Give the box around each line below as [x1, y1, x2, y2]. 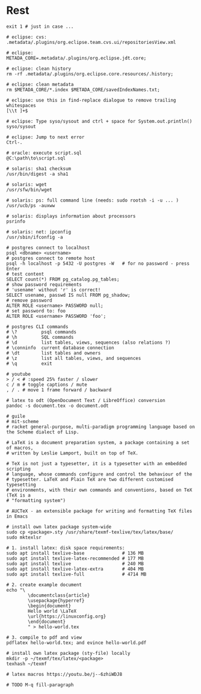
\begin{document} [28, 603, 71, 609]
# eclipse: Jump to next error [6, 134, 85, 140]
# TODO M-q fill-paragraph [6, 681, 74, 688]
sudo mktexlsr [6, 534, 42, 541]
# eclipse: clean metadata [6, 81, 74, 87]
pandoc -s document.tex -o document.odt [6, 403, 110, 409]
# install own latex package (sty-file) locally [6, 650, 131, 656]
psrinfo [6, 218, 26, 225]
